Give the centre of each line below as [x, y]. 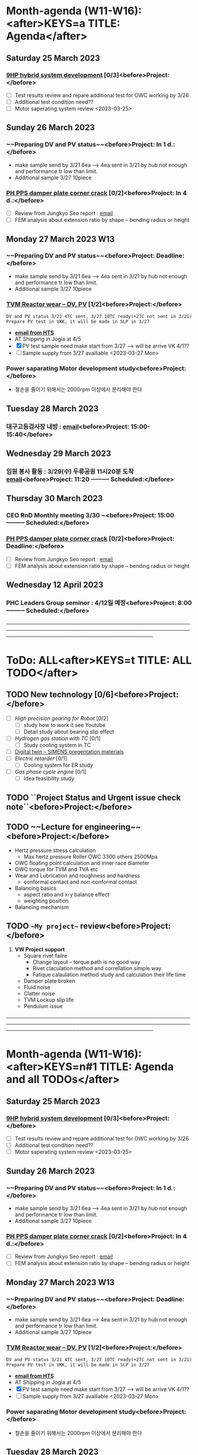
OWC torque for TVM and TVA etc [56, 869]
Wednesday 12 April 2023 [55, 585]
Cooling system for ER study [58, 765]
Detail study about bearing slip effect [69, 732]
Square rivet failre [45, 956]
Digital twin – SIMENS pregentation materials [69, 751]
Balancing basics [36, 888]
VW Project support [40, 949]
